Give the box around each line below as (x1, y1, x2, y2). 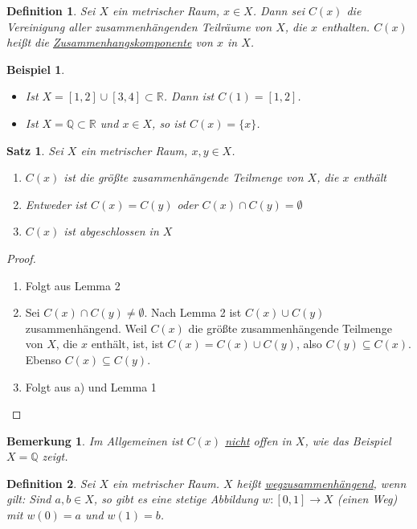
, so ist (152, 114, 186, 131)
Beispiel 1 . (6, 60, 65, 77)
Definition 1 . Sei (6, 2, 96, 18)
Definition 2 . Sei (6, 474, 96, 491)
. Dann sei (252, 2, 305, 18)
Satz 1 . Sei (6, 141, 63, 158)
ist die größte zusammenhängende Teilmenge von (63, 169, 304, 186)
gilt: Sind (6, 490, 51, 507)
